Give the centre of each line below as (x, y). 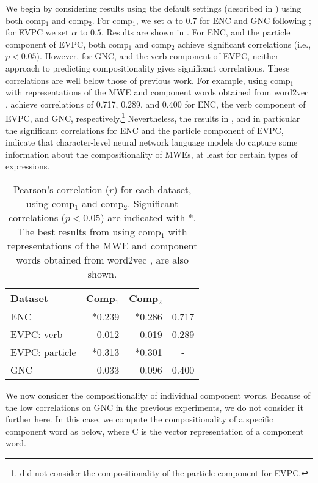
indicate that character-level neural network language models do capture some (152, 142)
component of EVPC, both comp (67, 44)
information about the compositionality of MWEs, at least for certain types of (152, 154)
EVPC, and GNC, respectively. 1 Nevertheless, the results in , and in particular (153, 117)
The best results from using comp (89, 231)
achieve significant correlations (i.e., (244, 44)
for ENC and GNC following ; (255, 20)
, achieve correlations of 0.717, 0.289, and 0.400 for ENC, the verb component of (156, 104)
